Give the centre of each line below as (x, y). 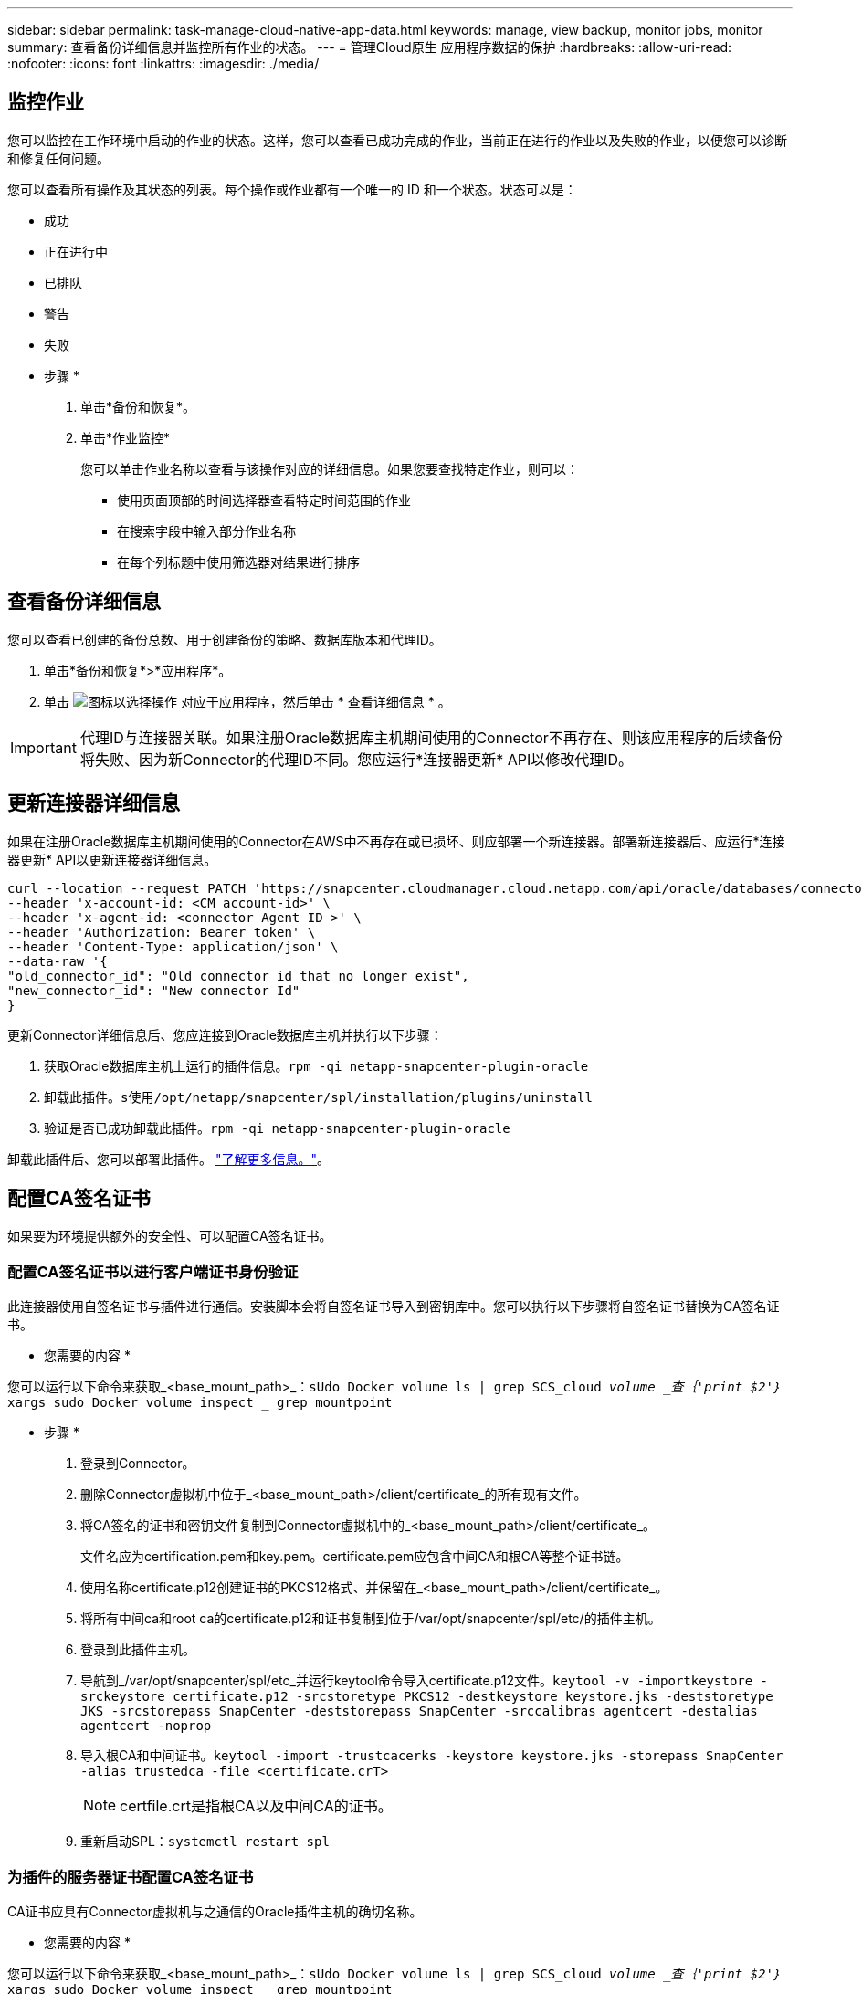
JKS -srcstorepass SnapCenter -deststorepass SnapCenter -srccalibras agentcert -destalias (419, 1711)
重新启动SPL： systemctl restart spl (205, 1842)
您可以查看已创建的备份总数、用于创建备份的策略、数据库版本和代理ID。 (225, 639)
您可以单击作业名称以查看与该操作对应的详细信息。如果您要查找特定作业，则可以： (330, 468)
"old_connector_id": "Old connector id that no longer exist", (238, 976)
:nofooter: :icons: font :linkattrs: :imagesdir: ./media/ (163, 63)
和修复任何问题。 (58, 158)
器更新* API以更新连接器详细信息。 (112, 859)
